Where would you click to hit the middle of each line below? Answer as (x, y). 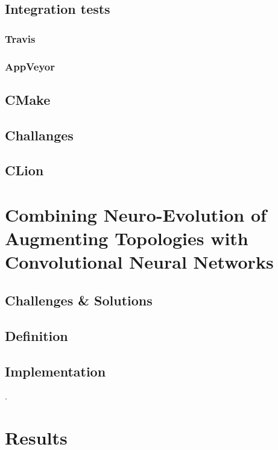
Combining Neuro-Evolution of (136, 214)
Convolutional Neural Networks (139, 262)
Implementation (55, 371)
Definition (36, 335)
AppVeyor (30, 66)
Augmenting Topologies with (127, 238)
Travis (20, 38)
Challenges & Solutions (79, 300)
